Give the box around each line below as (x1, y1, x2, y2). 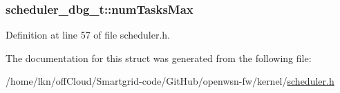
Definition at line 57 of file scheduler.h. (6, 28, 170, 42)
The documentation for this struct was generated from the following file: (6, 50, 312, 65)
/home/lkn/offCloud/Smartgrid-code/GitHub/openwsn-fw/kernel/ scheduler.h (6, 74, 334, 88)
